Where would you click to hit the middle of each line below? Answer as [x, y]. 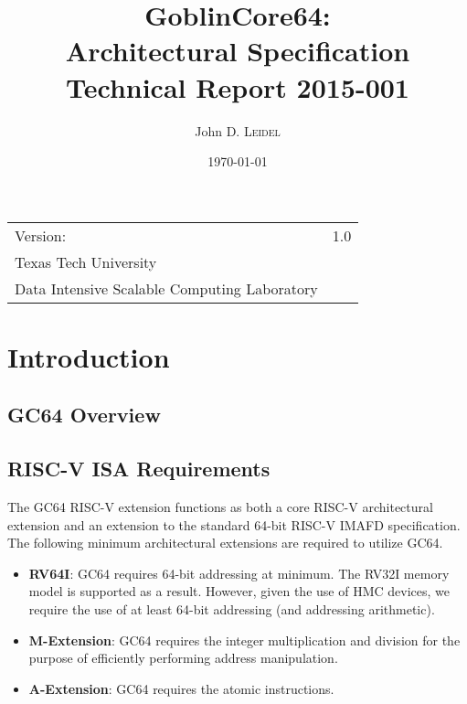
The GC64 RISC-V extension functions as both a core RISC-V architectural [220, 507]
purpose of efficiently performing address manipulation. [183, 658]
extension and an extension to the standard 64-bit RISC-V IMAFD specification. [234, 524]
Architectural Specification [238, 51]
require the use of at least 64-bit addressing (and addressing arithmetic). [232, 609]
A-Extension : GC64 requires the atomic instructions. [181, 688]
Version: [41, 235]
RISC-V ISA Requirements [139, 469]
